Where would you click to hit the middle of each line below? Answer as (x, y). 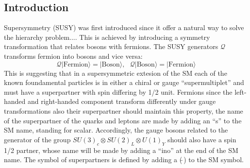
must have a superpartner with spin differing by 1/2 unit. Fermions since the (118, 92)
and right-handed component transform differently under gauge (122, 101)
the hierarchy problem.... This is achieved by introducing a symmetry (107, 37)
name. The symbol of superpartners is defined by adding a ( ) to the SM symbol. (124, 160)
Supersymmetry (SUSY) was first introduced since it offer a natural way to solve (124, 27)
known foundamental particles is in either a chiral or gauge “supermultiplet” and (124, 82)
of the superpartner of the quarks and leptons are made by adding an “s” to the (123, 120)
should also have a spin (202, 139)
